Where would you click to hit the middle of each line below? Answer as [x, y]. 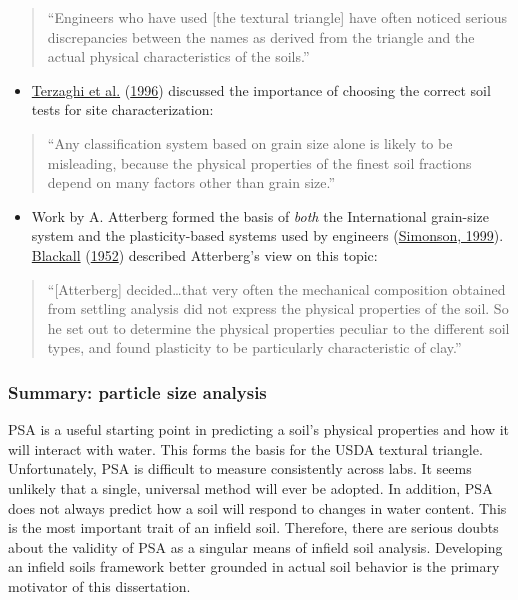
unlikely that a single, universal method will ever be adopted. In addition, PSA [250, 487]
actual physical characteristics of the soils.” [178, 56]
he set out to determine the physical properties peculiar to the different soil [278, 327]
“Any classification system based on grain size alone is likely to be [250, 142]
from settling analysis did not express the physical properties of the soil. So [278, 308]
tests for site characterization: [122, 109]
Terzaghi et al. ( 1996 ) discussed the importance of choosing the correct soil [261, 89]
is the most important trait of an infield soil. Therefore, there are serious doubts [253, 527]
